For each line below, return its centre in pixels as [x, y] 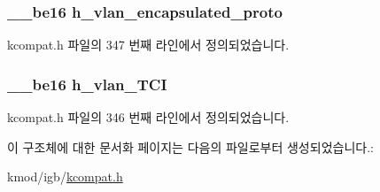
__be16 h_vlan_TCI [87, 84]
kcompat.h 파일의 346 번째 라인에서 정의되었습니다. [148, 117]
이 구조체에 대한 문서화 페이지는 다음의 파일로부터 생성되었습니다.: [190, 146]
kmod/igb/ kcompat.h [65, 177]
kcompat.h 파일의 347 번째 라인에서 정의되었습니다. [148, 45]
